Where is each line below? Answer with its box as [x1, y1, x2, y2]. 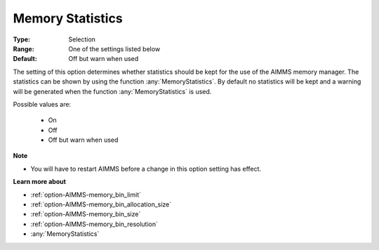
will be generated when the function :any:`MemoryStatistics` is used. [13, 87, 212, 96]
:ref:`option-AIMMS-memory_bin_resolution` [30, 220, 158, 228]
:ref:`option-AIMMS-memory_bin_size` [30, 210, 141, 218]
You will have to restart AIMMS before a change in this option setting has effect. [30, 164, 262, 173]
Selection [68, 35, 96, 44]
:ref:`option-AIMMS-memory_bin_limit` [30, 190, 142, 199]
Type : [13, 35, 31, 44]
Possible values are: [13, 100, 72, 108]
